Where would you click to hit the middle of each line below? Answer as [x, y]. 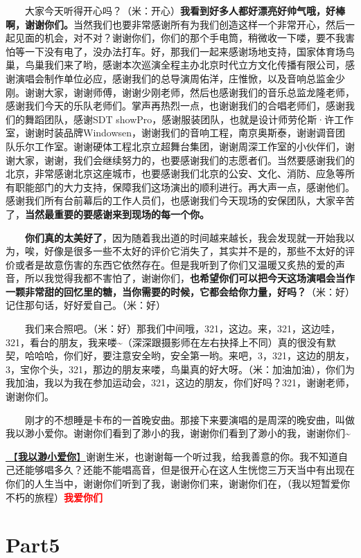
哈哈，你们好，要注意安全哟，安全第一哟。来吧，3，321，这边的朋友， [194, 355]
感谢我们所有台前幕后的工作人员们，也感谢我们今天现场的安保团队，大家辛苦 [180, 200]
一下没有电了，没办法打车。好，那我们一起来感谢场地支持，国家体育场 [185, 51]
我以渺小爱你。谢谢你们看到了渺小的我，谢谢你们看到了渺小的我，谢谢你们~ [178, 433]
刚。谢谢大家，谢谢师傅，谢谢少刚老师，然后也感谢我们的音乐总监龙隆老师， [180, 92]
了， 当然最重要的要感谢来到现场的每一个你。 [107, 214]
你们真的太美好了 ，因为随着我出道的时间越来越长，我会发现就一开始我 [185, 237]
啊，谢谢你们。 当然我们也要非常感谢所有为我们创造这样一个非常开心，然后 [175, 24]
